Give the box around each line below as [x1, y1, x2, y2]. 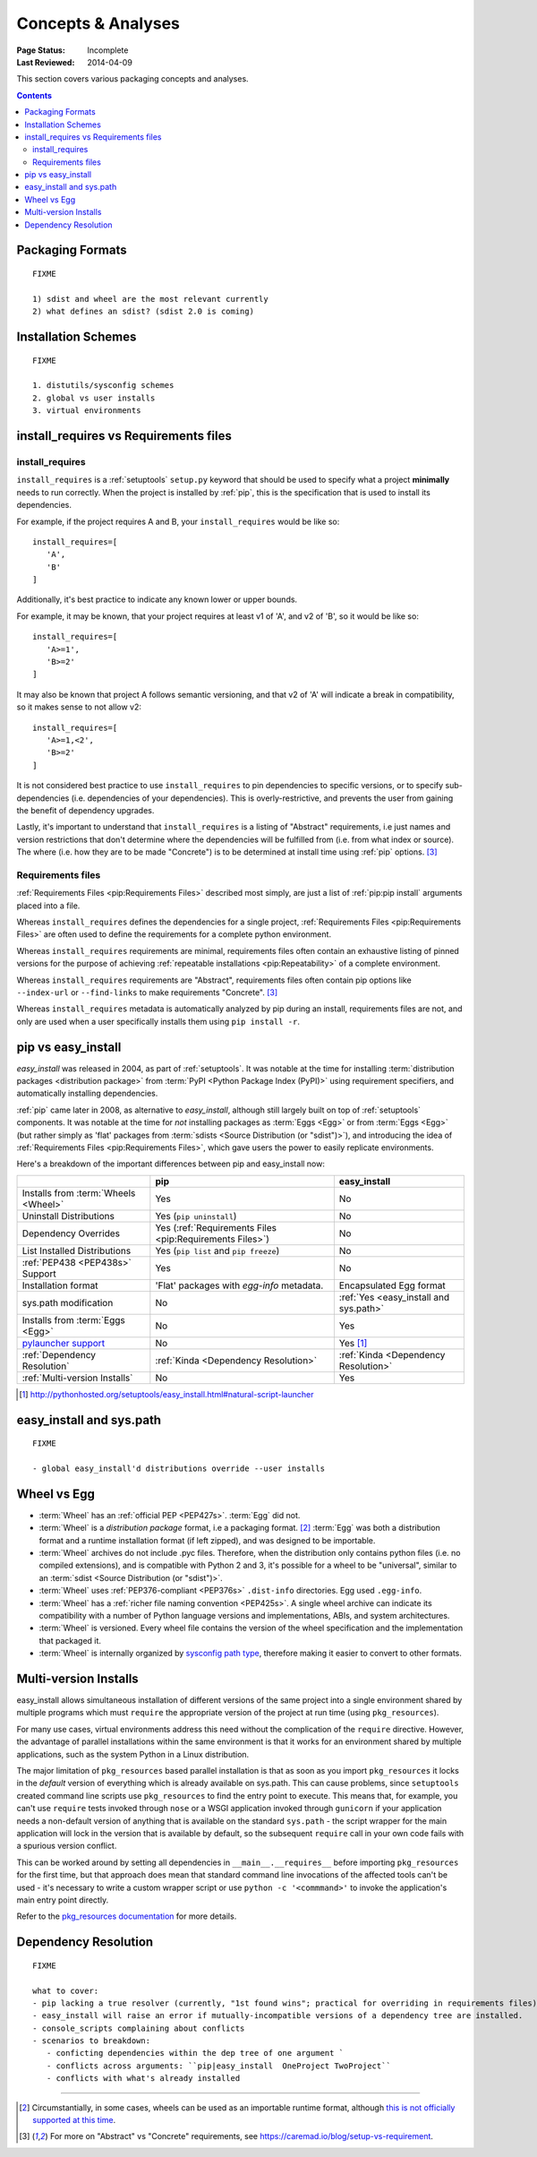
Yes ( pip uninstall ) [155, 1209, 237, 1222]
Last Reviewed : [16, 56, 75, 67]
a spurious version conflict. [16, 1841, 117, 1852]
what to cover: [32, 1985, 99, 1996]
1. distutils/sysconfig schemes [32, 381, 175, 391]
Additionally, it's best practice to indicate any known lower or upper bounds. [16, 594, 298, 605]
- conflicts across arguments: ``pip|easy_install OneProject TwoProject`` [46, 2060, 391, 2071]
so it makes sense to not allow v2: [16, 701, 142, 712]
